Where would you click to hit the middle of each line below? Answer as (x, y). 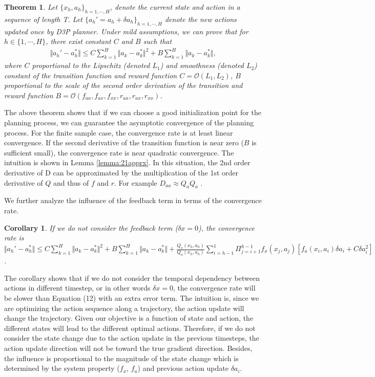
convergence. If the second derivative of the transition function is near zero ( (124, 142)
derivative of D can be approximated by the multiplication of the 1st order (121, 173)
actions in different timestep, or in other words (77, 288)
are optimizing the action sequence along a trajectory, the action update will (124, 308)
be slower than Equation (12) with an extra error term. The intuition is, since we (132, 298)
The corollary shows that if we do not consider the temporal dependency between (132, 278)
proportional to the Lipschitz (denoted (91, 65)
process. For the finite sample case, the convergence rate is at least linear (119, 132)
